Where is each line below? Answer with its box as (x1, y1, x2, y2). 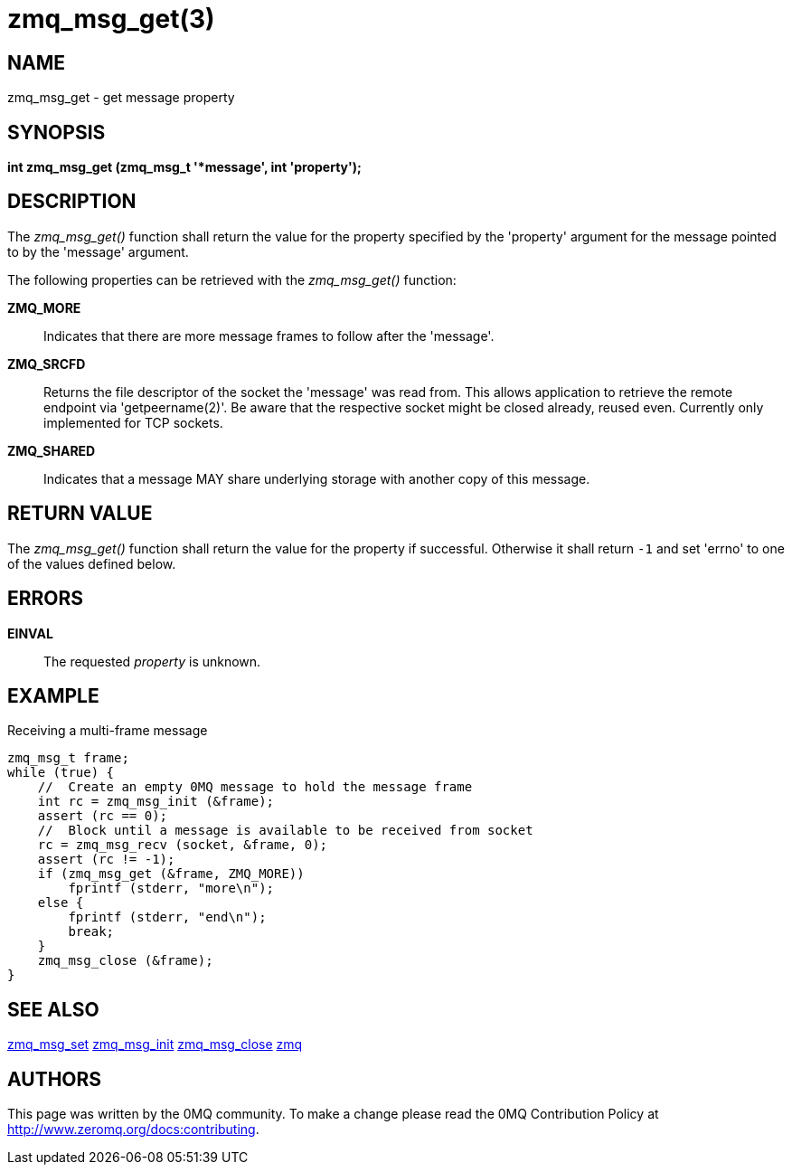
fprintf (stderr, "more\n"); (68, 881, 275, 896)
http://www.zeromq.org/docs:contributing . (7, 1121, 259, 1138)
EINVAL (7, 625, 53, 641)
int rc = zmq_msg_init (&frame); (37, 794, 275, 809)
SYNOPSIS (7, 120, 106, 144)
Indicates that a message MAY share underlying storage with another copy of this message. (43, 470, 590, 487)
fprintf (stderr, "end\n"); (68, 910, 267, 925)
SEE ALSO (7, 997, 99, 1021)
